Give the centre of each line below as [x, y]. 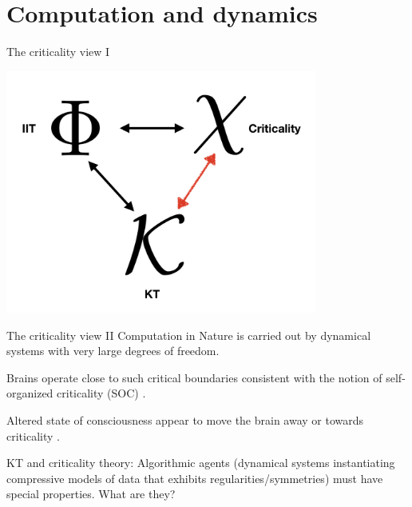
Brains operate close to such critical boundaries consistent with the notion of [194, 377]
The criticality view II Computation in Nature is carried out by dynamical [189, 335]
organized [30, 393]
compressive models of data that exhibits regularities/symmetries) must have [195, 478]
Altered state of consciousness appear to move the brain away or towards [185, 420]
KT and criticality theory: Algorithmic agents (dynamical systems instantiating [201, 463]
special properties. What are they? [91, 494]
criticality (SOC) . [101, 393]
